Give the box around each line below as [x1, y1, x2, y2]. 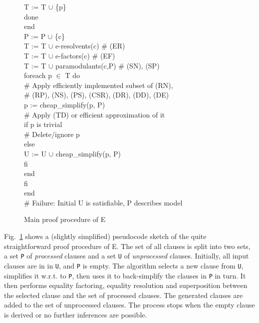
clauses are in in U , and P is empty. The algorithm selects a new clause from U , [4, 260, 244, 270]
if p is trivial [24, 119, 62, 129]
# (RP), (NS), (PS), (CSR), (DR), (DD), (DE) [24, 89, 169, 100]
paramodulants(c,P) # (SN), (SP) [55, 60, 160, 70]
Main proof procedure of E [24, 214, 106, 224]
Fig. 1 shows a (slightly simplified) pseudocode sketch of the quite [4, 231, 207, 241]
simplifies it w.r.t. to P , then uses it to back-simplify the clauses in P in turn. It [4, 270, 246, 280]
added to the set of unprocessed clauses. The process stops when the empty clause [4, 299, 255, 310]
